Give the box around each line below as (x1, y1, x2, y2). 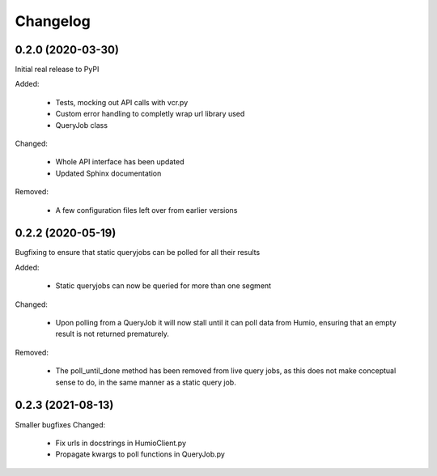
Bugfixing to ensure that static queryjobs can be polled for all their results (15, 248, 261, 257)
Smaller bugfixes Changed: (15, 419, 106, 429)
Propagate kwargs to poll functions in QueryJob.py (55, 449, 226, 459)
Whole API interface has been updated (55, 157, 185, 167)
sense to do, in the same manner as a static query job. (55, 377, 236, 387)
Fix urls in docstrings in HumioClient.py (55, 438, 186, 448)
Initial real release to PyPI (15, 65, 100, 74)
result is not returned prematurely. (55, 329, 170, 339)
